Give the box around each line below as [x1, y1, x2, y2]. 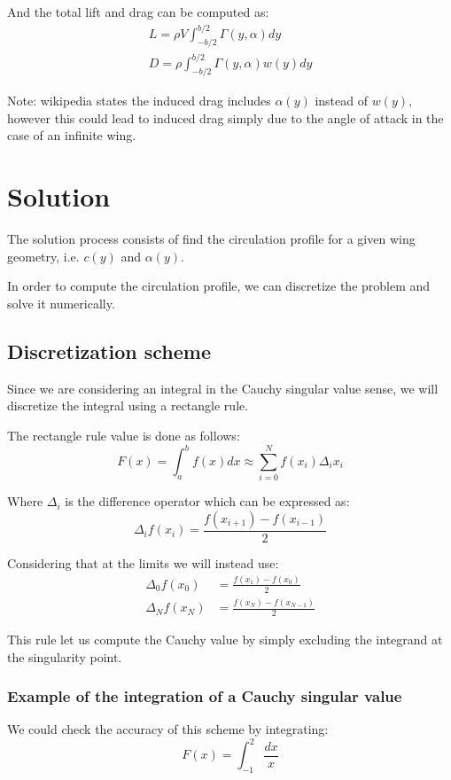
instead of [315, 91, 369, 110]
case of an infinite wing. [7, 126, 136, 144]
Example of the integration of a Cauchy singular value [7, 685, 402, 707]
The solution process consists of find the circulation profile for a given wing [7, 230, 416, 248]
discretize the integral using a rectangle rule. [7, 396, 249, 415]
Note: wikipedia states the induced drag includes [7, 91, 271, 110]
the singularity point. [7, 647, 122, 666]
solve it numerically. [7, 293, 115, 312]
